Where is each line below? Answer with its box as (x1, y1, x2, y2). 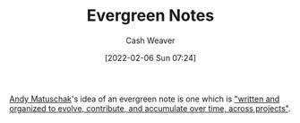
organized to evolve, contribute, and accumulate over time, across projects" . (9, 102, 291, 113)
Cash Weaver (125, 35, 176, 46)
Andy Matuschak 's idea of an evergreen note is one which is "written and (9, 93, 280, 104)
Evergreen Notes (86, 5, 215, 26)
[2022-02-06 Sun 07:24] (104, 52, 197, 63)
